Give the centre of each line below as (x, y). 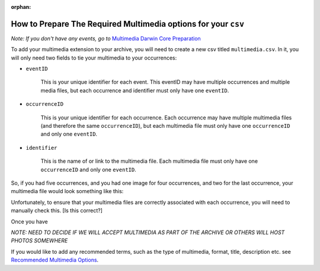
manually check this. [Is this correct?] (57, 210)
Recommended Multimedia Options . (55, 260)
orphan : (21, 7)
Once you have (29, 221)
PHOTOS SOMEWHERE (39, 241)
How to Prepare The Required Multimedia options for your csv (128, 24)
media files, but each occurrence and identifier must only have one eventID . (135, 90)
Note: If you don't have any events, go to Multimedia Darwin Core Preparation (106, 38)
